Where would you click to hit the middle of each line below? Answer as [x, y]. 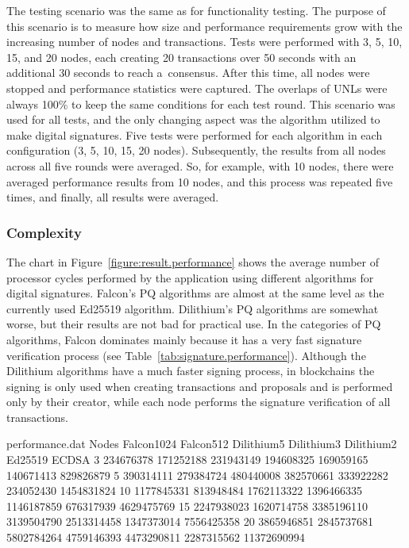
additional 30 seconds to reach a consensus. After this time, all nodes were [188, 73]
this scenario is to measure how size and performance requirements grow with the [204, 26]
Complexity [44, 232]
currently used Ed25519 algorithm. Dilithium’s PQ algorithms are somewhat [193, 308]
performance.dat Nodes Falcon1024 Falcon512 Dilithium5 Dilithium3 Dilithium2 [202, 444]
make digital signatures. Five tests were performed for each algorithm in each [195, 134]
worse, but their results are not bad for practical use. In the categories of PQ [194, 324]
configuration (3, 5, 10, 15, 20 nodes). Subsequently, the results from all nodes [196, 150]
